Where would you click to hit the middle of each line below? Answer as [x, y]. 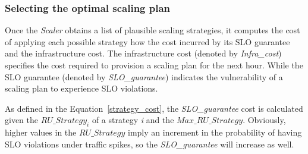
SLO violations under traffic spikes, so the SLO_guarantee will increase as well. [150, 144]
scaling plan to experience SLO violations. [81, 88]
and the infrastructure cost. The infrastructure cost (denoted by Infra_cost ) [143, 53]
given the [21, 120]
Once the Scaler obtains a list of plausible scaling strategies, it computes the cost [153, 30]
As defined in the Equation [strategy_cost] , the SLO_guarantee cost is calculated [154, 108]
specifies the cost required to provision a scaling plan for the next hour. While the [154, 65]
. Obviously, [264, 120]
